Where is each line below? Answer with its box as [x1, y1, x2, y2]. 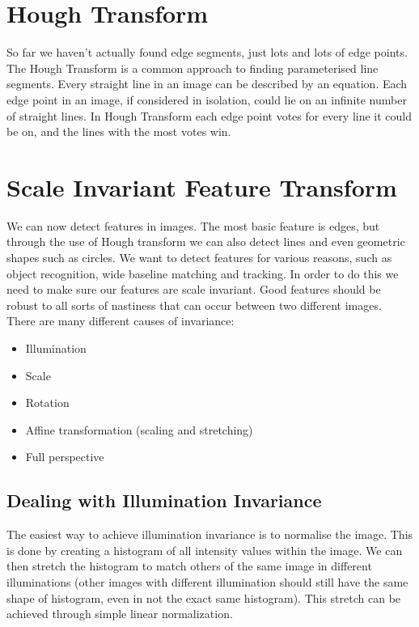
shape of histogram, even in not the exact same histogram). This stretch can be [6, 589, 401, 606]
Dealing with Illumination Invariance [6, 488, 322, 513]
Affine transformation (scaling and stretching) [25, 421, 253, 438]
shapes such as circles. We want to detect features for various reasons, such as [6, 249, 392, 265]
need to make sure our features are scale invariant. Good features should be [6, 281, 381, 298]
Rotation [25, 394, 70, 411]
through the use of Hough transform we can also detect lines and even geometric [6, 233, 405, 250]
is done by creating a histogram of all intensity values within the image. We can [6, 541, 403, 558]
